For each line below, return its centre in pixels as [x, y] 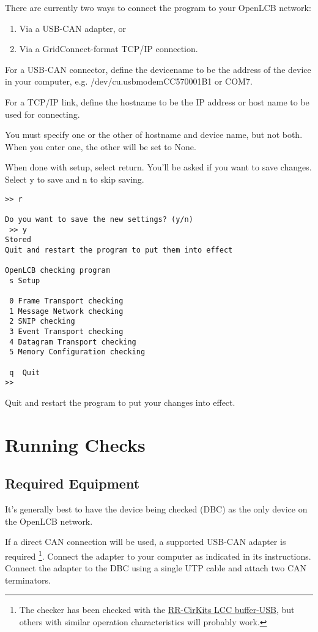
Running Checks [75, 444]
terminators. [28, 580]
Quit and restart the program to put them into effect [119, 250]
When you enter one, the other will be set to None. [101, 146]
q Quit [25, 372]
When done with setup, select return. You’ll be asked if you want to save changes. [158, 167]
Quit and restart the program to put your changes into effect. [120, 402]
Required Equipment [72, 483]
